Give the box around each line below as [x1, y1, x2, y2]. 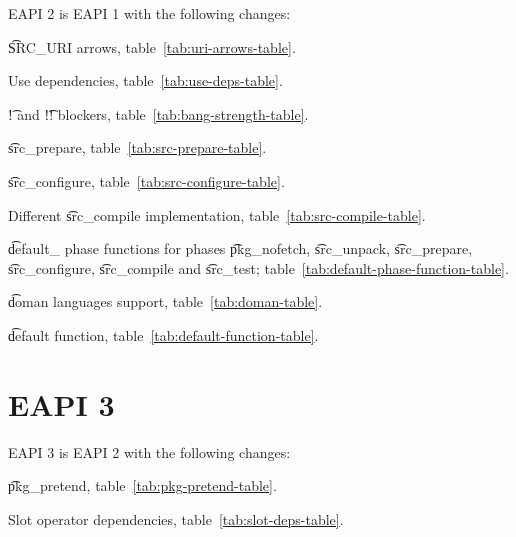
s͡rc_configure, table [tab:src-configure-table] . [8, 170, 285, 191]
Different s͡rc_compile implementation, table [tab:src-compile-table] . [8, 204, 426, 225]
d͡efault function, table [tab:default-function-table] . [8, 324, 319, 345]
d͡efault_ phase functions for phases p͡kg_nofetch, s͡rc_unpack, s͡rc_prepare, [8, 238, 473, 259]
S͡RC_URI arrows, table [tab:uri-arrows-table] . [8, 36, 296, 57]
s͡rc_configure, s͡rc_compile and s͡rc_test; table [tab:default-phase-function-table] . [8, 257, 509, 278]
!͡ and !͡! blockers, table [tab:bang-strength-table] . [8, 103, 309, 124]
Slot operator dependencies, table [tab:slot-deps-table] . [8, 508, 344, 529]
